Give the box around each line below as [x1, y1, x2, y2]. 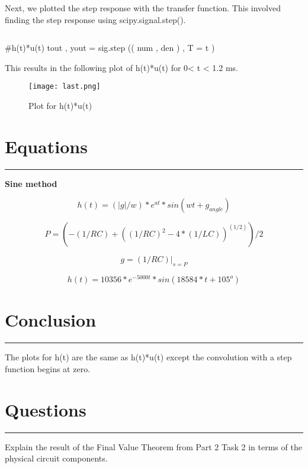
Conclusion [5, 308, 97, 332]
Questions [5, 397, 86, 421]
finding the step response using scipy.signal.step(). [5, 13, 186, 25]
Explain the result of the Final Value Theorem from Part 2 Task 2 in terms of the [5, 440, 302, 453]
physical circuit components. [5, 452, 108, 464]
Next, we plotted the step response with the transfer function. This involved [5, 2, 281, 14]
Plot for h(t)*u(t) [28, 99, 92, 112]
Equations [5, 134, 88, 158]
